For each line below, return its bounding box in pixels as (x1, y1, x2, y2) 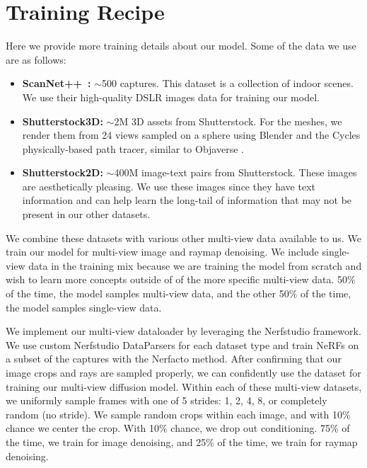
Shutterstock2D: (22, 165, 103, 180)
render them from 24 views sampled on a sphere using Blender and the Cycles (22, 127, 361, 142)
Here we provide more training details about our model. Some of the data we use (6, 38, 356, 53)
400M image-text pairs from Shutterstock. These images (114, 165, 357, 180)
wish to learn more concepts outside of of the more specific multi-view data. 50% (6, 272, 356, 287)
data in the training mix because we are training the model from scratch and (28, 258, 362, 273)
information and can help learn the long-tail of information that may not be (22, 193, 352, 207)
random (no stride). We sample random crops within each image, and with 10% (6, 406, 351, 421)
